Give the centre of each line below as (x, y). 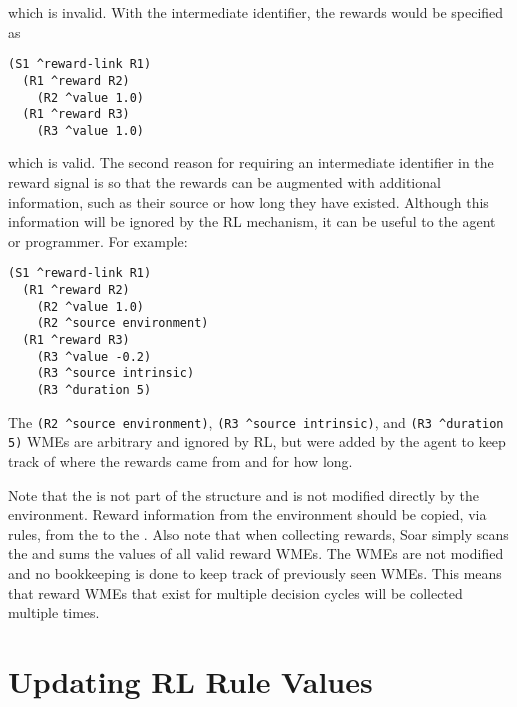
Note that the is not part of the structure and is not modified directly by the (243, 494)
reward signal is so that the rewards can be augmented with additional (224, 182)
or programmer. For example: (98, 240)
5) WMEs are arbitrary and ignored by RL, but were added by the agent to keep (257, 441)
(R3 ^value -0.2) (94, 356)
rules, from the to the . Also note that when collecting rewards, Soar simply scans (258, 533)
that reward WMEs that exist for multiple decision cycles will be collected (235, 592)
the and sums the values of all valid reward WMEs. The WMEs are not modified (256, 553)
